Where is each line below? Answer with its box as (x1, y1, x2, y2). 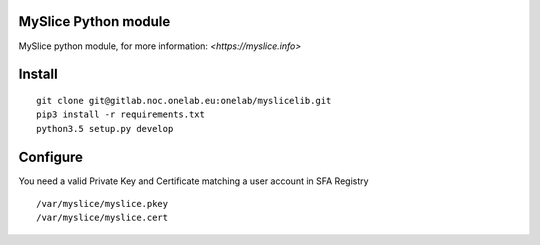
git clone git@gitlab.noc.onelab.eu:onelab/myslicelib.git (36, 95, 332, 106)
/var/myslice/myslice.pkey (36, 198, 169, 209)
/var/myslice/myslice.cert (36, 212, 169, 224)
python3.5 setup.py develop (36, 123, 174, 134)
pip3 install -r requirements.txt (36, 109, 205, 120)
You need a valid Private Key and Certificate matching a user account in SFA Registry (18, 175, 369, 187)
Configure (18, 148, 84, 165)
